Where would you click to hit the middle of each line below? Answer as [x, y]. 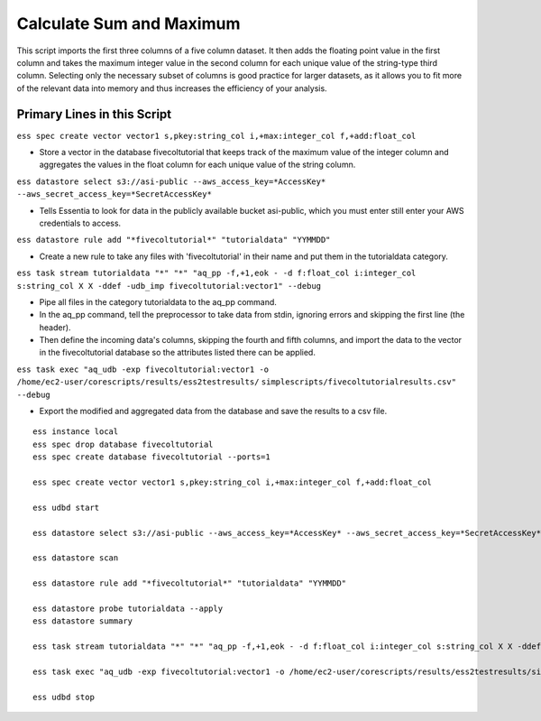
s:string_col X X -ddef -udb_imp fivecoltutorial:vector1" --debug [169, 286]
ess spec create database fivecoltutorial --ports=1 [151, 457]
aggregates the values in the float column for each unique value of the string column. [197, 165]
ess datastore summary [83, 621]
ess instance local [76, 432]
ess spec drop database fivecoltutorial [123, 444]
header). [55, 327]
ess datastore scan [76, 558]
